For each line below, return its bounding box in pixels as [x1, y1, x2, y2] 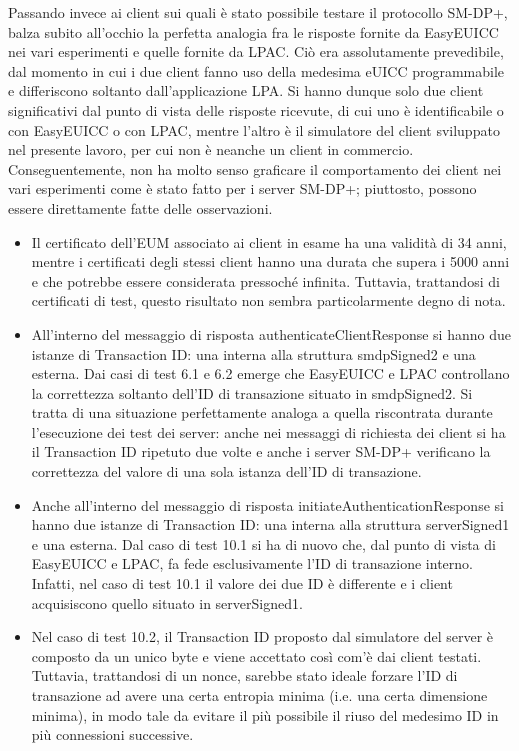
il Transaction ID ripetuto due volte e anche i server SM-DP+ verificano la [31, 441, 491, 462]
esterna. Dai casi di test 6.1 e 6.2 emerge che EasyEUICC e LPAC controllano [31, 363, 510, 384]
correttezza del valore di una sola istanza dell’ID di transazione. [31, 461, 422, 482]
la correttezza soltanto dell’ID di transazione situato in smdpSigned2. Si [31, 382, 473, 403]
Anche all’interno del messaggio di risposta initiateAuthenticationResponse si [31, 494, 504, 515]
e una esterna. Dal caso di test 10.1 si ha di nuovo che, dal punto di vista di [31, 533, 496, 554]
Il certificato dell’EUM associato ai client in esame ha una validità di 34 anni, [31, 231, 507, 252]
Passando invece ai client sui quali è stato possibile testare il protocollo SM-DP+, [8, 2, 508, 22]
